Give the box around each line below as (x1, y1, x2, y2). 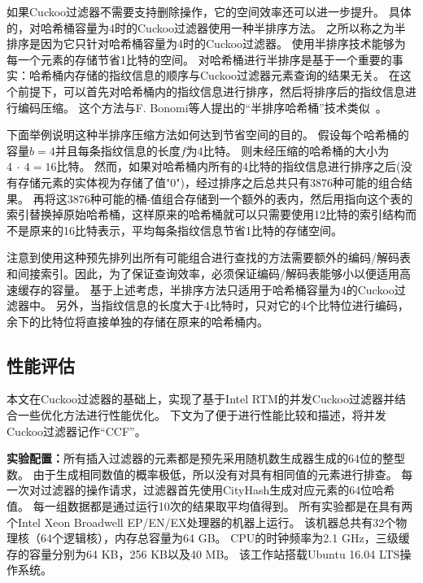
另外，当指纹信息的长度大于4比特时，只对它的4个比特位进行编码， (55, 297, 409, 314)
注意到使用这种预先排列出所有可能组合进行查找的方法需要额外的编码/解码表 (7, 249, 411, 266)
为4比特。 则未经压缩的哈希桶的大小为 (185, 141, 390, 159)
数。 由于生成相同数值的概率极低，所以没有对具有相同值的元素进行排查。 (7, 465, 398, 482)
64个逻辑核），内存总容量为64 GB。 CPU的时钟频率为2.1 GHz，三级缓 (40, 529, 410, 546)
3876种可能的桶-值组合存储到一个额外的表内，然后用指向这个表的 (67, 189, 413, 207)
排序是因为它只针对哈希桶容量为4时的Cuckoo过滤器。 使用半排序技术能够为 (7, 35, 406, 52)
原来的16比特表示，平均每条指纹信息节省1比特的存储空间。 (28, 221, 342, 238)
